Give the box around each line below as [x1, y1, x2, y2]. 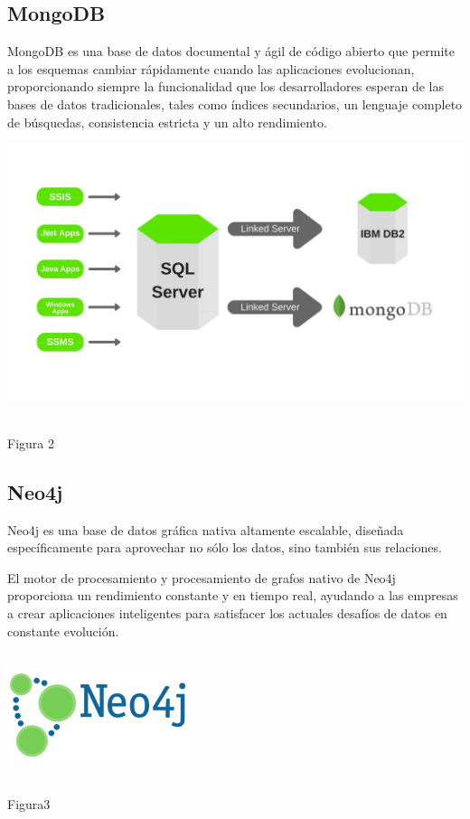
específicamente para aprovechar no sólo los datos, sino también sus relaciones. [7, 538, 442, 557]
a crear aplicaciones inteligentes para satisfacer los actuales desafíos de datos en [7, 604, 447, 623]
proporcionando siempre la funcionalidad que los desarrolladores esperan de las [7, 77, 444, 96]
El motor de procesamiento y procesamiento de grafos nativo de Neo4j [7, 568, 396, 587]
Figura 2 [7, 433, 54, 452]
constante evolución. [7, 621, 119, 640]
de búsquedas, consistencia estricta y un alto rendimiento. [7, 112, 327, 131]
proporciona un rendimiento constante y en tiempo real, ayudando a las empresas [7, 586, 458, 605]
